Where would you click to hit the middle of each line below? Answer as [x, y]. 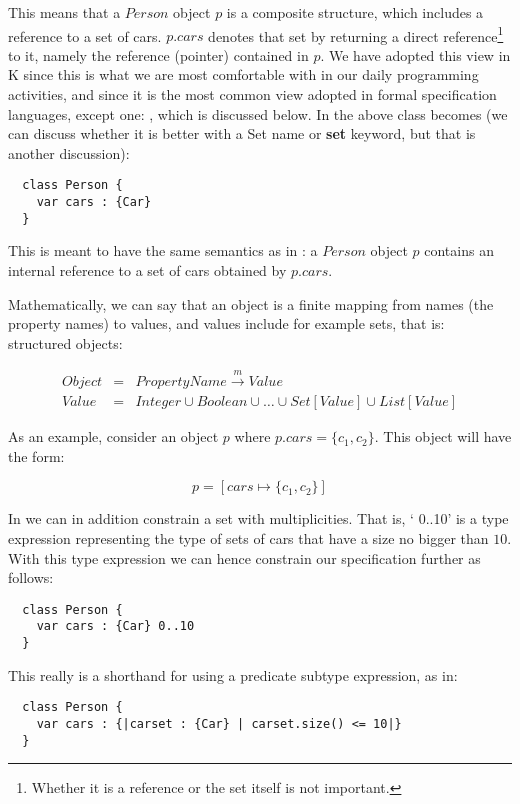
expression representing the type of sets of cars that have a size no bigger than [248, 537]
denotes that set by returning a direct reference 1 [356, 34]
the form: [36, 455]
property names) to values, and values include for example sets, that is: [226, 323]
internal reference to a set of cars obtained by [147, 269]
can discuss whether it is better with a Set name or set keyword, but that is [242, 133]
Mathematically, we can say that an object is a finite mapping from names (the [251, 303]
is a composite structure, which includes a [355, 12]
